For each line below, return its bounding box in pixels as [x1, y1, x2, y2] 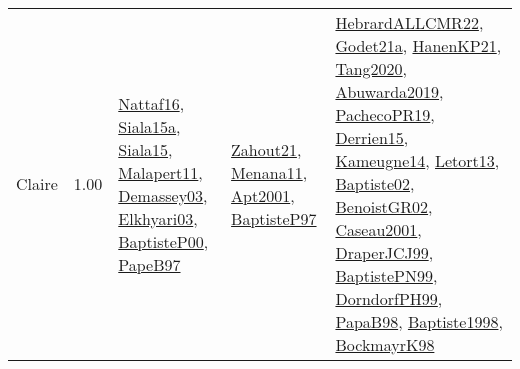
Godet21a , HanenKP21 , [335, 34, 502, 57]
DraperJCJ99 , [335, 241, 434, 264]
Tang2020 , [335, 57, 408, 80]
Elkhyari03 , [118, 206, 198, 230]
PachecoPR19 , [335, 103, 435, 126]
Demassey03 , [118, 183, 208, 207]
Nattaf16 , [118, 91, 185, 115]
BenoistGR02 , [335, 195, 433, 218]
